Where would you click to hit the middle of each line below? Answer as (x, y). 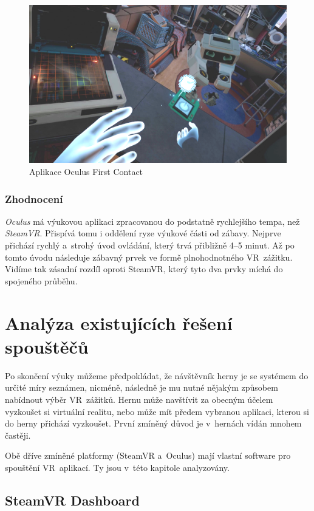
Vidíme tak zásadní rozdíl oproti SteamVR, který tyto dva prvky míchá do (144, 269)
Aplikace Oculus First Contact (86, 172)
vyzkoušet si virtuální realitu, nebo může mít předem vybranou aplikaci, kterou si (157, 411)
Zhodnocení (34, 198)
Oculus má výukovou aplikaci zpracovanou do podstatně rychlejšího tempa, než (152, 221)
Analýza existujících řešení (119, 322)
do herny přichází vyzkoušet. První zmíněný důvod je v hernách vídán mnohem (153, 423)
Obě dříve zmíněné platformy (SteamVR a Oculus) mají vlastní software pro (148, 455)
